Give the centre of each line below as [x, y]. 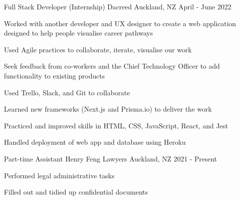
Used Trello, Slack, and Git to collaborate [67, 92]
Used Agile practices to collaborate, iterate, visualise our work [98, 49]
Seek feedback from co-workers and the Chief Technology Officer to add [112, 66]
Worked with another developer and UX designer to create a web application [120, 23]
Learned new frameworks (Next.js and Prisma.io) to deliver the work [108, 109]
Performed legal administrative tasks [59, 175]
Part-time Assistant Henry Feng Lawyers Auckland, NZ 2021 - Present [111, 158]
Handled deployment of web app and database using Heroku [95, 142]
